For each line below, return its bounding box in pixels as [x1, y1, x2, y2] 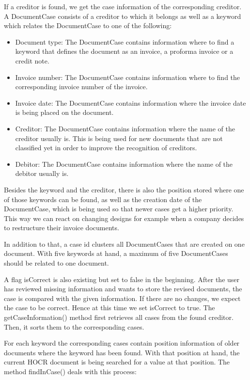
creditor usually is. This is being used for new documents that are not [15, 133, 223, 143]
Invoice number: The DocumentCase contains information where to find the [15, 72, 240, 82]
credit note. [15, 55, 49, 65]
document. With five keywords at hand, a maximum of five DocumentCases [4, 248, 228, 258]
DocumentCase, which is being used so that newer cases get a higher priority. [4, 204, 234, 214]
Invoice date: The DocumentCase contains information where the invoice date [15, 97, 246, 108]
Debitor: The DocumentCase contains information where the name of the [15, 158, 233, 169]
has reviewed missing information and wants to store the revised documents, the [4, 284, 242, 294]
